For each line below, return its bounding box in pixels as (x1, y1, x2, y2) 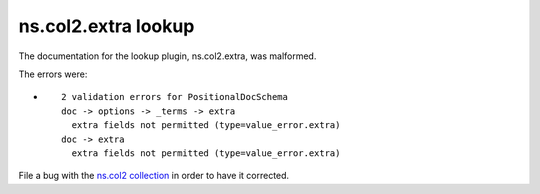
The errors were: (18, 68, 88, 80)
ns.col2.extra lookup (18, 15, 195, 37)
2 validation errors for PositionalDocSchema (61, 91, 289, 103)
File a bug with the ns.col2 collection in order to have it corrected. (18, 170, 290, 182)
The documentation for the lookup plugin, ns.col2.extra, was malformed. (18, 50, 317, 62)
